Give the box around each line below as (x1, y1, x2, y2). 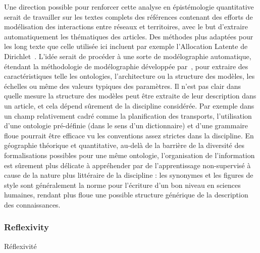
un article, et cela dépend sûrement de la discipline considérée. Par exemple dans (4, 100, 254, 111)
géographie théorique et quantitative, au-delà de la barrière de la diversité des (4, 140, 244, 150)
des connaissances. (4, 199, 61, 210)
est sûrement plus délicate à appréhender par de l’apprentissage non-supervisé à (4, 160, 251, 170)
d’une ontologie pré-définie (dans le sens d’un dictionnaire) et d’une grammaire (4, 120, 248, 131)
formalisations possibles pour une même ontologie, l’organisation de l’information (4, 149, 255, 160)
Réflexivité (4, 240, 37, 251)
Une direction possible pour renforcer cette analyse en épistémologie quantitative (4, 2, 254, 12)
